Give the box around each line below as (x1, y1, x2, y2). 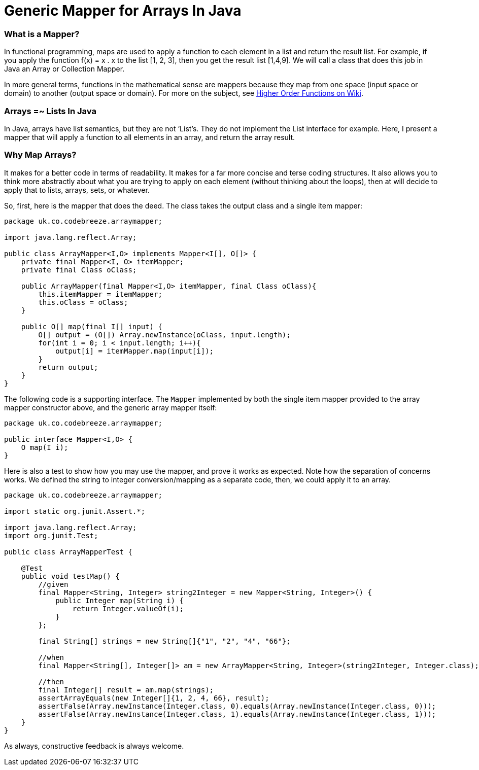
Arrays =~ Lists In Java (4, 106, 96, 116)
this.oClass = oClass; (38, 298, 128, 306)
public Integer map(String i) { (55, 596, 184, 605)
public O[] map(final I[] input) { (21, 322, 162, 331)
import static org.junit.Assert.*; (4, 507, 146, 515)
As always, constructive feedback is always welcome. (4, 741, 184, 750)
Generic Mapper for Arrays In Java (4, 2, 242, 19)
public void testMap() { (21, 572, 120, 580)
